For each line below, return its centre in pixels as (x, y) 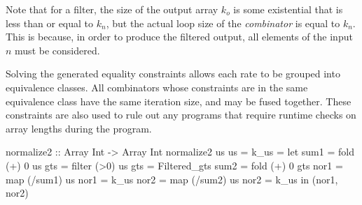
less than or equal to (50, 23)
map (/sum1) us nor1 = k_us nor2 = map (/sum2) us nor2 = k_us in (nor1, (172, 179)
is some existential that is (288, 9)
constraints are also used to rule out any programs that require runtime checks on (181, 115)
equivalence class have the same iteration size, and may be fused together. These (179, 101)
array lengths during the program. (79, 128)
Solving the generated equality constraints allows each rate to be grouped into (173, 74)
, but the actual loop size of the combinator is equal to (223, 23)
